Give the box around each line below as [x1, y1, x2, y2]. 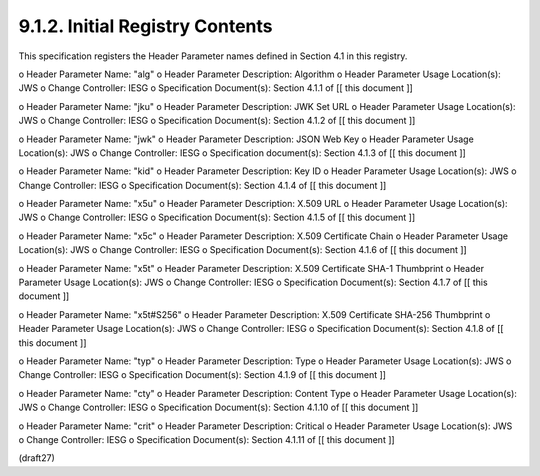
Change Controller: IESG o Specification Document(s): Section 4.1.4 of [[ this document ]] [18, 179, 387, 191]
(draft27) [18, 452, 55, 464]
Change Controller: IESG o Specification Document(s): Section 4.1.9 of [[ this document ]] [18, 369, 387, 381]
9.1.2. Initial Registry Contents [18, 15, 273, 37]
